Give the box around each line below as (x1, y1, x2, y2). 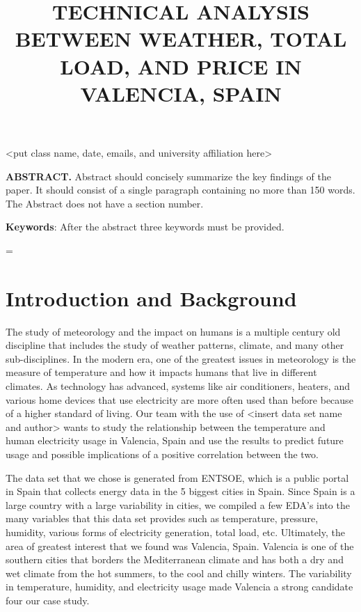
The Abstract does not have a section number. (6, 196, 204, 210)
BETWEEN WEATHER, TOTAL (15, 24, 347, 53)
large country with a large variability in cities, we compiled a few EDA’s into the (6, 497, 350, 512)
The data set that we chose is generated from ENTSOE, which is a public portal (6, 470, 349, 485)
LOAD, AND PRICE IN (60, 52, 302, 80)
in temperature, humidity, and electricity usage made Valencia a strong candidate (6, 579, 353, 594)
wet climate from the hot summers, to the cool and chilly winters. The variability (6, 565, 352, 580)
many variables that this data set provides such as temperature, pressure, (6, 511, 319, 526)
